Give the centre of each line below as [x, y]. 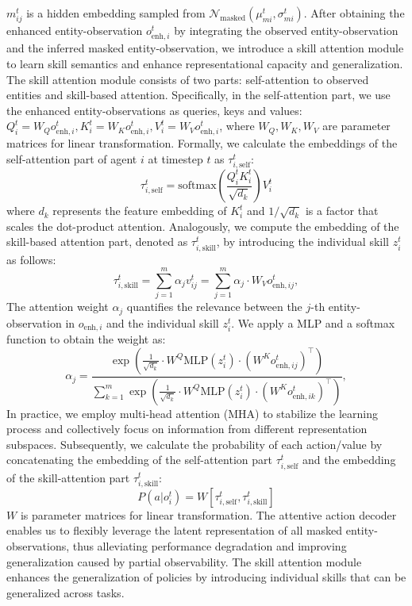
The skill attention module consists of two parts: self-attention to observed [188, 79]
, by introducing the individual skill [302, 242]
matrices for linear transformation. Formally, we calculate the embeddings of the [202, 143]
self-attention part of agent [72, 159]
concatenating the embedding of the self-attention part [139, 460]
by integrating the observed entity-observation [286, 31]
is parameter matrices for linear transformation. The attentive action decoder [208, 514]
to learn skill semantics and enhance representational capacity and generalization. [205, 63]
